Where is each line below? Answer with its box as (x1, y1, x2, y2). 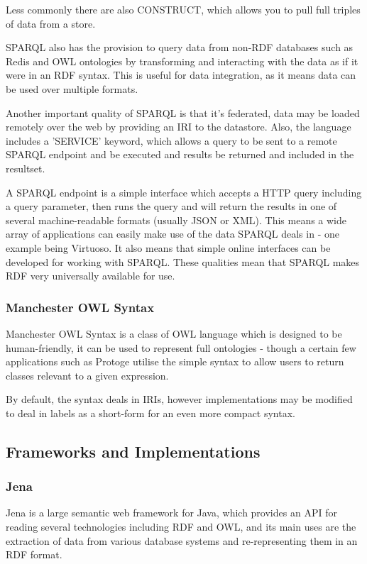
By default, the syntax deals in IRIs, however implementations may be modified (6, 392, 353, 407)
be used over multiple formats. (6, 81, 138, 96)
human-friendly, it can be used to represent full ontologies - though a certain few (6, 340, 356, 355)
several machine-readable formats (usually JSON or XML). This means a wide (6, 212, 347, 227)
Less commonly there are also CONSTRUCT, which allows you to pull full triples (6, 2, 361, 16)
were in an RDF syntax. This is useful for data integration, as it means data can (6, 67, 356, 82)
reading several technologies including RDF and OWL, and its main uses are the (6, 519, 356, 534)
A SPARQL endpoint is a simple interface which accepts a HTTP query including (6, 184, 362, 199)
